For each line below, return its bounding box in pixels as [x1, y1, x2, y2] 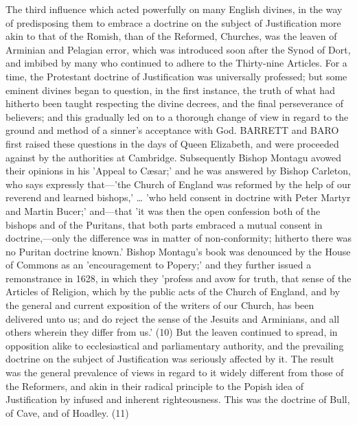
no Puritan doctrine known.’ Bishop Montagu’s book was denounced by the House [5, 244, 351, 258]
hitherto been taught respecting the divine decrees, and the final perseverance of [5, 96, 343, 111]
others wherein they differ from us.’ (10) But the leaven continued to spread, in [5, 325, 338, 339]
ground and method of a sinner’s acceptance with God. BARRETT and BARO [5, 123, 339, 137]
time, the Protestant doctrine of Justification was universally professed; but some [5, 69, 347, 83]
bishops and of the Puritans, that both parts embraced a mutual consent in [5, 217, 323, 231]
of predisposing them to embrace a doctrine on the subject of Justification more [5, 15, 341, 30]
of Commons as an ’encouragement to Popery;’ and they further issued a [5, 257, 312, 272]
